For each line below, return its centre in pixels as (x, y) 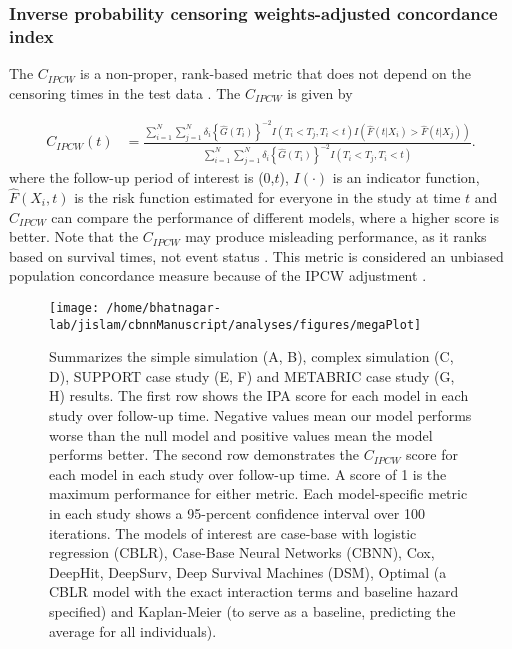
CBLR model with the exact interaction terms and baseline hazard (254, 591)
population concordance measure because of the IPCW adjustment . (218, 275)
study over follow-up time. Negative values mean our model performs (260, 414)
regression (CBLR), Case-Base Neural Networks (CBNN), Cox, (242, 552)
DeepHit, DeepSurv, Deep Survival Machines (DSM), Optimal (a (248, 571)
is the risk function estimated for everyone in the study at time (267, 196)
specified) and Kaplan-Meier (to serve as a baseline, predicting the (252, 610)
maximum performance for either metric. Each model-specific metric (258, 493)
